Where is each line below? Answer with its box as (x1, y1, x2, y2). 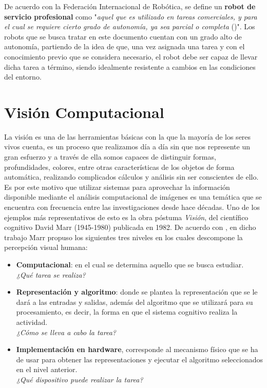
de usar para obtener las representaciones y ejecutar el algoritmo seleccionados (16, 354, 263, 364)
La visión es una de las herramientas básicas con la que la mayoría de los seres (4, 131, 251, 142)
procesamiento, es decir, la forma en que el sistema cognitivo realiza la (16, 306, 238, 317)
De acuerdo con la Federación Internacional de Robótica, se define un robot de (4, 1, 256, 11)
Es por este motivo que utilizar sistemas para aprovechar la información (4, 181, 230, 192)
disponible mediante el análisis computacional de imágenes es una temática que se (4, 191, 262, 202)
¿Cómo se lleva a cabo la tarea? (16, 326, 116, 337)
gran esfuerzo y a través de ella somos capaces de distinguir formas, (4, 151, 216, 162)
